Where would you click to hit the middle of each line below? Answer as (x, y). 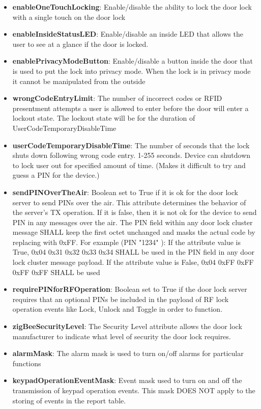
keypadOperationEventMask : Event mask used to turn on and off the (127, 380)
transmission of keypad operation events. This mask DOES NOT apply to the (134, 390)
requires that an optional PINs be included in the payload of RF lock (121, 299)
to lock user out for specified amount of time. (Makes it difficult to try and (129, 165)
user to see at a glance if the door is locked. (80, 44)
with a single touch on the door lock (69, 17)
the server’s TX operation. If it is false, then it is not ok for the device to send (135, 212)
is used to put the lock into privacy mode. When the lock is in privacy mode (132, 71)
